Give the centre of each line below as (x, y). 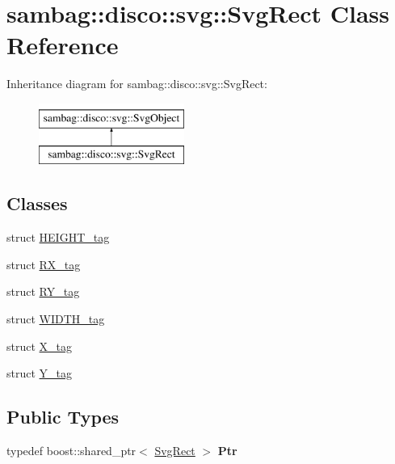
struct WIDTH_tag (56, 319)
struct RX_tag (44, 264)
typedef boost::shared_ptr (71, 451)
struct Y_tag (40, 373)
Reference (63, 45)
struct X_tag (40, 346)
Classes (37, 203)
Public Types (63, 417)
